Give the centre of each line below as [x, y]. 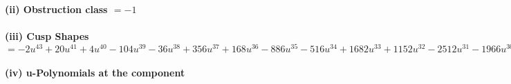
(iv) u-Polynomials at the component [95, 73]
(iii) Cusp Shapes [47, 36]
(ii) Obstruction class [56, 9]
